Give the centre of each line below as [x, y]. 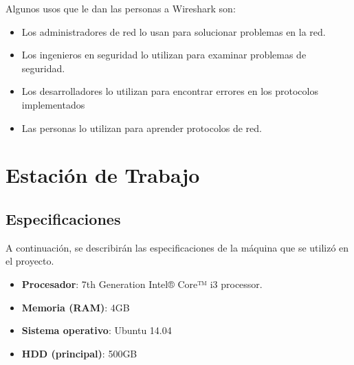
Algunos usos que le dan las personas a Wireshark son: [121, 8]
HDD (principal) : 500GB [79, 353]
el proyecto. [30, 261]
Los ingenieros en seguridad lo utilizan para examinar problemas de [164, 55]
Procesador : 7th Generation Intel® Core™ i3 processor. [142, 284]
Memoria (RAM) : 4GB [76, 307]
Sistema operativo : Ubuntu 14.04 [97, 330]
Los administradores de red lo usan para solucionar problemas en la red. [174, 31]
